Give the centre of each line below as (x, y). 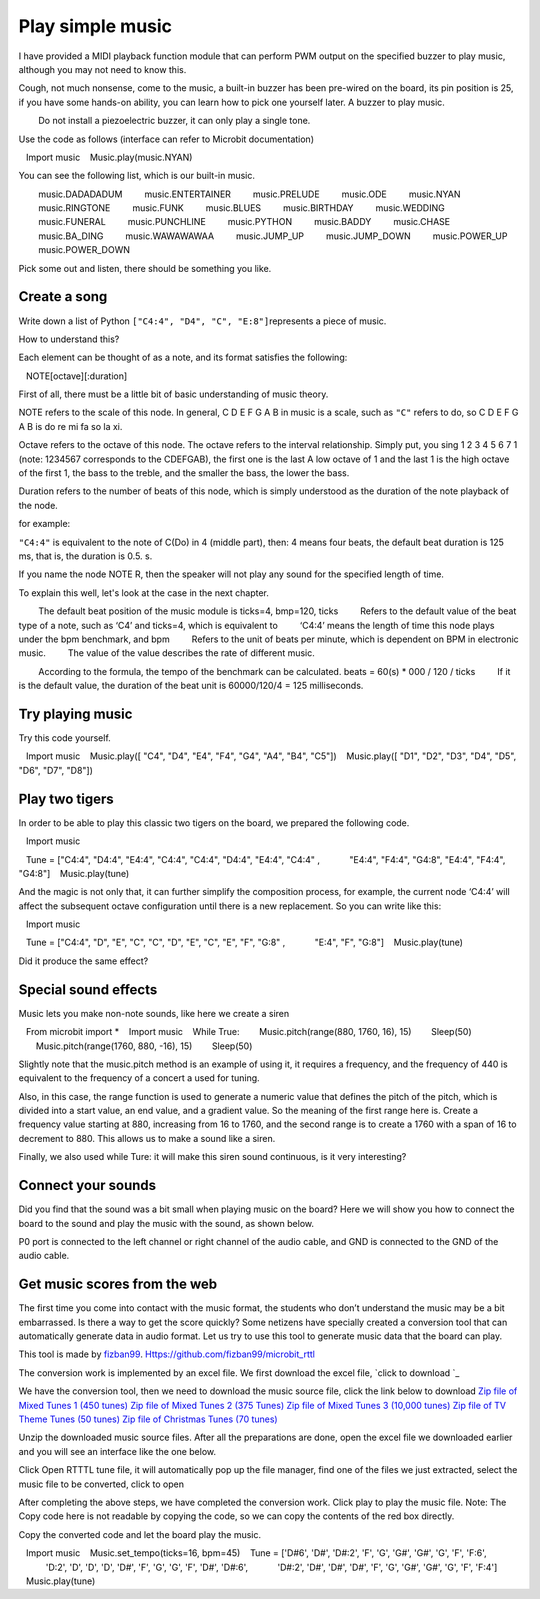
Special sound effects (88, 989)
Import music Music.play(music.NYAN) (109, 157)
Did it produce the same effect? (83, 961)
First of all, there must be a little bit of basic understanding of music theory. (173, 394)
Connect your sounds (87, 1185)
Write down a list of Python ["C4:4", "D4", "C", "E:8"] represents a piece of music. (202, 321)
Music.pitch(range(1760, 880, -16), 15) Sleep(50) (144, 1046)
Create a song (63, 296)
